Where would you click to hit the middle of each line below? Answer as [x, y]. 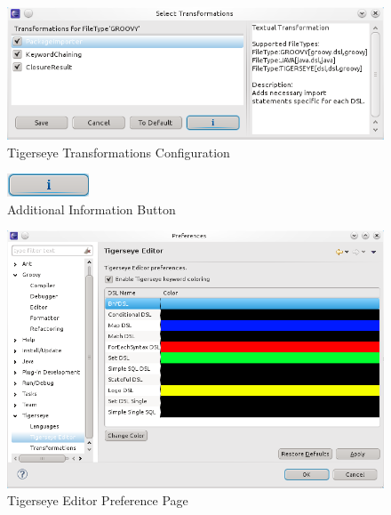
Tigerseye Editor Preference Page [98, 500]
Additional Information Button [92, 209]
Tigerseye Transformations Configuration [119, 152]
